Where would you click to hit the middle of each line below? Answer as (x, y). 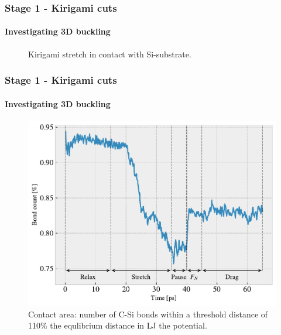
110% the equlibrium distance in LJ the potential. (118, 325)
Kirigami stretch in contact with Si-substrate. (110, 54)
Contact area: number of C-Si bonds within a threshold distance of (148, 314)
